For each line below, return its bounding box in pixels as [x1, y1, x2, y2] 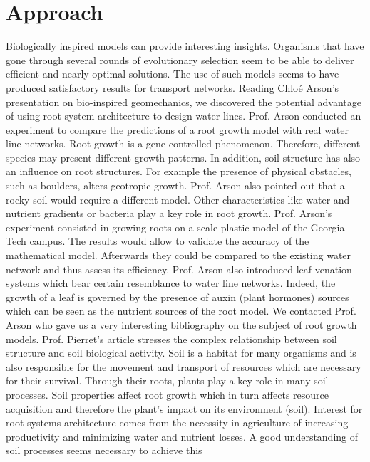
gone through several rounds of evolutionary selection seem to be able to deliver [6, 52, 354, 67]
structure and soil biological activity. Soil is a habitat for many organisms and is [6, 345, 356, 360]
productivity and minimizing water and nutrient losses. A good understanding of [6, 429, 359, 443]
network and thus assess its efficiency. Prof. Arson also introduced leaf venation [6, 261, 352, 276]
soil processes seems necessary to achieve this [6, 443, 202, 458]
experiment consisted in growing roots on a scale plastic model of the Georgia [6, 219, 345, 234]
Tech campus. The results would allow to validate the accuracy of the [6, 233, 309, 248]
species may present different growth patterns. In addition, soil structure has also [6, 149, 361, 164]
